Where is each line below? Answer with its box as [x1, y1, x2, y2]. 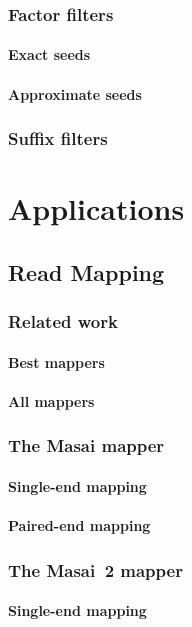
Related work [8, 309, 118, 334]
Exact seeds [8, 44, 91, 65]
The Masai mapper [8, 433, 165, 458]
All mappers [8, 390, 95, 411]
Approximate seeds [8, 83, 142, 104]
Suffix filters [8, 126, 108, 151]
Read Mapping [8, 256, 165, 287]
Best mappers [8, 351, 105, 372]
